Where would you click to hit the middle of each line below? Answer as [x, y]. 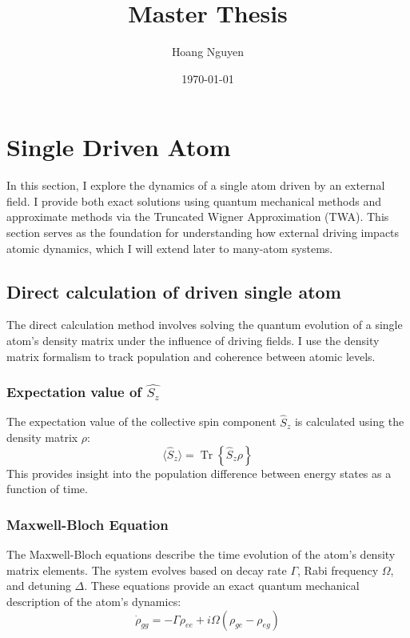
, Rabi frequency [338, 570]
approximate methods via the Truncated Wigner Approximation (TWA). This [198, 217]
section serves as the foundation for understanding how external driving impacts [203, 233]
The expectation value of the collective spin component [141, 421]
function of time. [47, 489]
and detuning [39, 586]
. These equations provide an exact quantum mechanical [222, 586]
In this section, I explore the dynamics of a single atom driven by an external [196, 185]
